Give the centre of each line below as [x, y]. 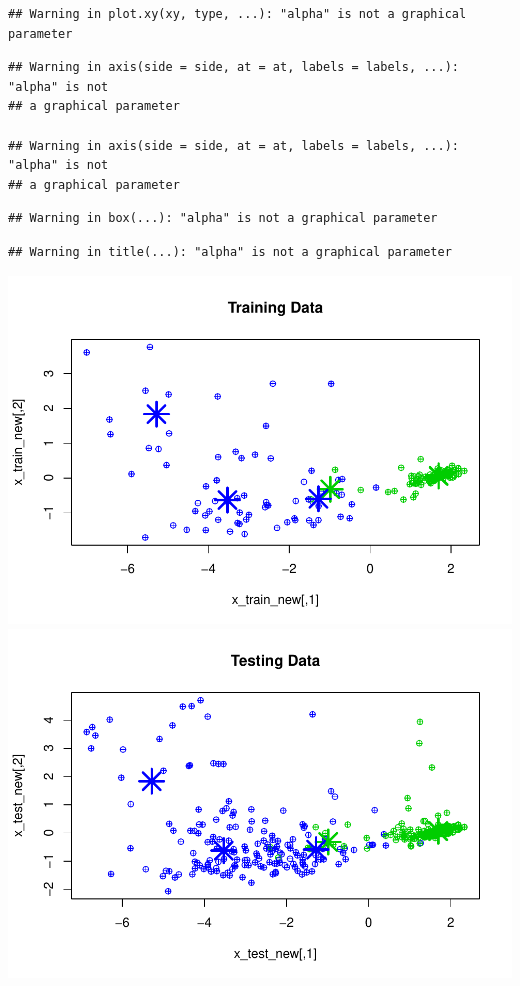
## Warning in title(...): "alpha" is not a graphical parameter [230, 251]
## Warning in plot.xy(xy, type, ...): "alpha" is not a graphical [237, 14]
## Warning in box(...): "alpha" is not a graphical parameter [223, 218]
